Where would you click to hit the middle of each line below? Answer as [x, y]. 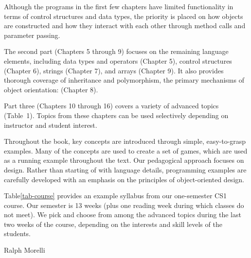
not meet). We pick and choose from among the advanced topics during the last [123, 215]
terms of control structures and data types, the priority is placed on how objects [124, 16]
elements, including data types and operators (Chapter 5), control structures [118, 60]
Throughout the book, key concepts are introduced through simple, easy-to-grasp [125, 141]
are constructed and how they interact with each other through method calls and [125, 26]
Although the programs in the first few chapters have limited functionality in [119, 6]
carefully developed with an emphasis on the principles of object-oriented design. [124, 179]
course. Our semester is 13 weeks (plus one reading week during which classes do [124, 205]
